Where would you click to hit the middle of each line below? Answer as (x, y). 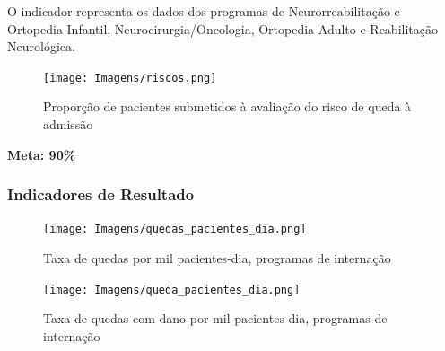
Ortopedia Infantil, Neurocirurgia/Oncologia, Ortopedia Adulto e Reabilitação (222, 28)
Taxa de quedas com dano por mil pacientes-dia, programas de (215, 318)
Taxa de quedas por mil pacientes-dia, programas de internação (217, 258)
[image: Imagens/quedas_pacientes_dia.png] (175, 229)
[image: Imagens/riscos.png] (130, 78)
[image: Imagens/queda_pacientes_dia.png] (172, 290)
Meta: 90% (42, 154)
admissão (68, 124)
